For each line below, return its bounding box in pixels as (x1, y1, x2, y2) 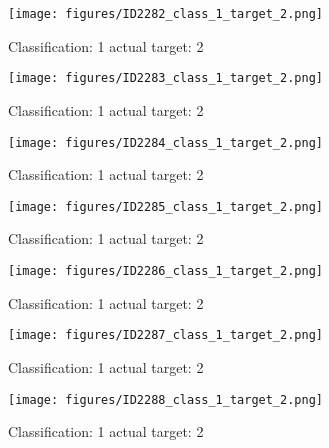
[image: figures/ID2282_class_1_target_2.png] (8, 7, 323, 21)
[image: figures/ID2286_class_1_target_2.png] (8, 264, 323, 278)
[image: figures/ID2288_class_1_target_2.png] (8, 392, 323, 407)
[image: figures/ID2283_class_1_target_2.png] (8, 71, 323, 86)
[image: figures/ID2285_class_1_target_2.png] (8, 199, 323, 214)
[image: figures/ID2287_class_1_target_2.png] (8, 328, 323, 343)
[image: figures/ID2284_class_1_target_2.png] (8, 135, 323, 150)
